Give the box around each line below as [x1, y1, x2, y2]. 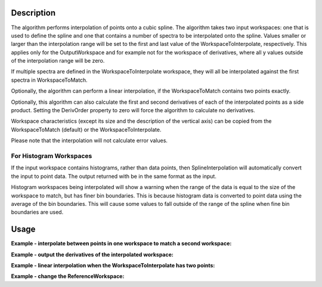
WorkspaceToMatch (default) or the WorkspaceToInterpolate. [11, 126, 162, 133]
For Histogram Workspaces [11, 152, 92, 160]
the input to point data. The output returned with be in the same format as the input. [11, 172, 217, 180]
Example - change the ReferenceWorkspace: [11, 273, 125, 280]
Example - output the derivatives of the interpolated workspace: [11, 251, 174, 258]
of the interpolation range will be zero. [11, 57, 105, 64]
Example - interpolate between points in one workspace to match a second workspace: [11, 240, 232, 247]
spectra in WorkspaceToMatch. [11, 76, 88, 84]
